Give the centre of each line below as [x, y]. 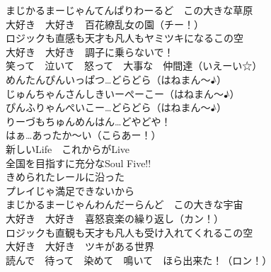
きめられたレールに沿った [65, 177]
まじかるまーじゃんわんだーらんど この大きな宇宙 [125, 204]
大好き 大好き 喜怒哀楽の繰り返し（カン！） [115, 218]
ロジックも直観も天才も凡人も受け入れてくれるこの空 [129, 232]
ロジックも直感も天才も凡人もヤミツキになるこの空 [125, 38]
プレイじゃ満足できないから [70, 190]
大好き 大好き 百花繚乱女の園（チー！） [105, 24]
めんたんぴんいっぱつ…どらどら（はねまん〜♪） [116, 79]
